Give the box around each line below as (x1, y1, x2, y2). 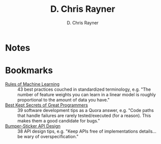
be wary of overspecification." (17, 133, 79, 139)
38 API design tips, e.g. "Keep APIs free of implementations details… (17, 128, 157, 134)
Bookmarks (5, 65, 53, 76)
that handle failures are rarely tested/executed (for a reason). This (17, 112, 151, 118)
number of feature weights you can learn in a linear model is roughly (17, 91, 156, 97)
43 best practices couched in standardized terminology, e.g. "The (17, 86, 151, 92)
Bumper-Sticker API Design (5, 123, 61, 129)
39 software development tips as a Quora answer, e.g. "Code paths (17, 107, 154, 113)
